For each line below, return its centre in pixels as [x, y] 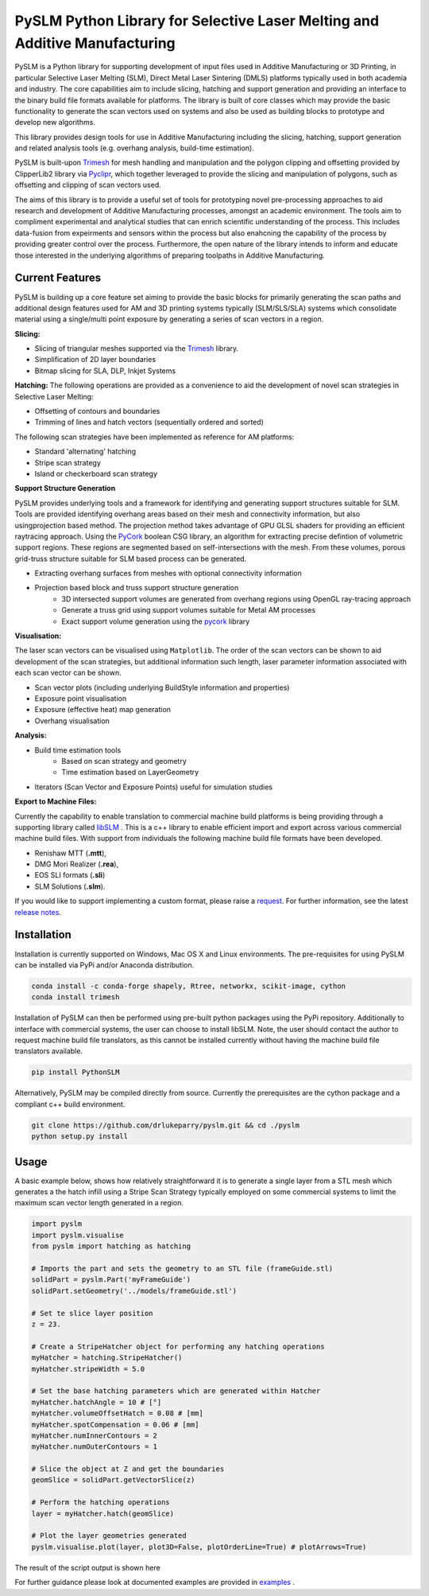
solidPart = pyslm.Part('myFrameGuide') [111, 1280]
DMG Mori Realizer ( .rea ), [77, 864]
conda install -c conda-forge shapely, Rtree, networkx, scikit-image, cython [188, 986]
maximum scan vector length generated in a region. [99, 1203]
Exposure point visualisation [81, 699]
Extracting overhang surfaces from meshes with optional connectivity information [168, 574]
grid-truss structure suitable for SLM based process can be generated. [131, 559]
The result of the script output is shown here [87, 1567]
